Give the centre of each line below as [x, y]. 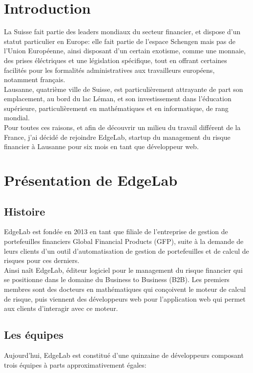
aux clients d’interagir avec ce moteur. [61, 308]
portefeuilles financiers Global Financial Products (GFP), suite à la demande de [124, 241]
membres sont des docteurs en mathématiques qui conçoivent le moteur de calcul [125, 289]
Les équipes [34, 335]
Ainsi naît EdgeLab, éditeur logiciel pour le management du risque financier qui [123, 270]
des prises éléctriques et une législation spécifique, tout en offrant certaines [116, 60]
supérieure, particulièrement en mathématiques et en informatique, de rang [116, 108]
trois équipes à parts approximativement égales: [75, 364]
